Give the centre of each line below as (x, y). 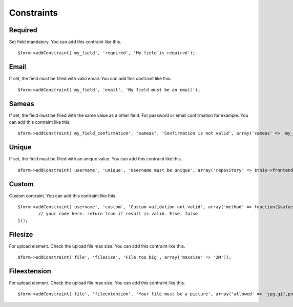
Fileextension (30, 271)
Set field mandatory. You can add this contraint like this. (65, 42)
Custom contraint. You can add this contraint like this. (63, 196)
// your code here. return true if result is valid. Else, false (118, 214)
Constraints (33, 13)
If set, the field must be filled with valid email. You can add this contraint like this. (90, 79)
